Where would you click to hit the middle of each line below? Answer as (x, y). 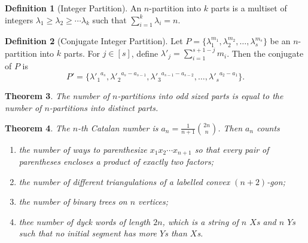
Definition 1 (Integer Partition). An (73, 8)
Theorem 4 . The (37, 127)
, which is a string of (200, 221)
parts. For (82, 53)
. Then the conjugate (265, 53)
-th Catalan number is (118, 127)
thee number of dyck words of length (85, 221)
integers (19, 19)
